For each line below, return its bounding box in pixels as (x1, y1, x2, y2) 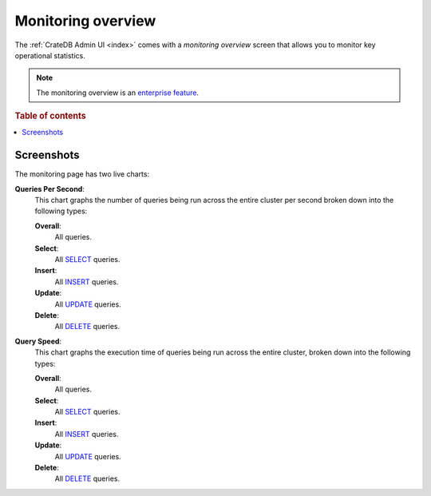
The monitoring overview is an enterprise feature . (36, 88, 200, 97)
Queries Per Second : (14, 184, 85, 193)
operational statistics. (14, 50, 85, 60)
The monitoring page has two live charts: (14, 169, 150, 179)
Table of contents (14, 110, 87, 121)
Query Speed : (14, 336, 62, 346)
